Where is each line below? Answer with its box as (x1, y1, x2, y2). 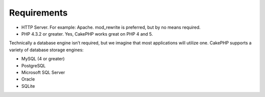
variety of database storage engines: (9, 47, 84, 53)
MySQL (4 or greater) (21, 56, 65, 62)
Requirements (9, 7, 68, 18)
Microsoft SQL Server (21, 69, 65, 75)
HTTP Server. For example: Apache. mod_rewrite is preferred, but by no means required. (21, 24, 201, 30)
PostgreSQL (21, 62, 46, 68)
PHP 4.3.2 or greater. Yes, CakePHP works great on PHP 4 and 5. (21, 31, 153, 37)
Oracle (21, 76, 35, 82)
